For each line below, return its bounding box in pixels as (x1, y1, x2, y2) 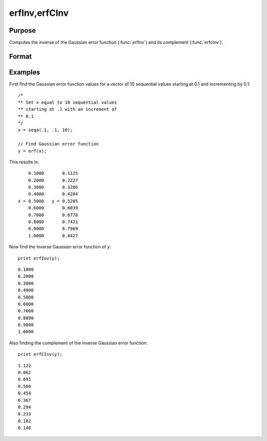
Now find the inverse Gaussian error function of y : (9, 244, 111, 250)
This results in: (9, 159, 39, 165)
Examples (9, 68, 41, 76)
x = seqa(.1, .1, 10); (18, 127, 73, 133)
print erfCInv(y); (18, 351, 63, 357)
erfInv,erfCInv (9, 7, 69, 18)
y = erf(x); (18, 148, 47, 153)
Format (9, 52, 32, 60)
